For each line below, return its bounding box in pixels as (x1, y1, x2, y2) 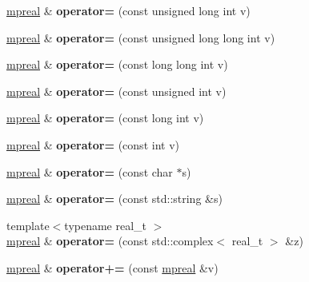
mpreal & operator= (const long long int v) (6, 56, 228, 73)
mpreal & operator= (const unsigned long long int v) (6, 29, 275, 46)
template (6, 216, 50, 233)
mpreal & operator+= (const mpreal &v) (6, 259, 219, 276)
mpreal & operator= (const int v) (6, 136, 179, 153)
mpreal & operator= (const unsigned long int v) (6, 2, 251, 18)
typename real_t (64, 216, 147, 233)
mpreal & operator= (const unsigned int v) (6, 82, 227, 99)
